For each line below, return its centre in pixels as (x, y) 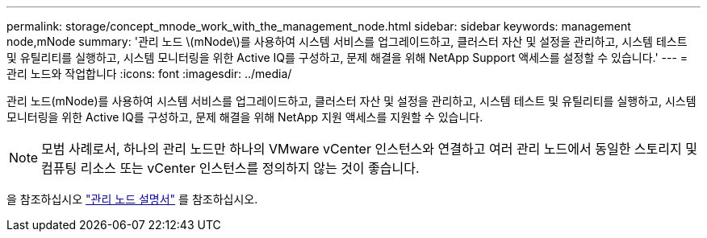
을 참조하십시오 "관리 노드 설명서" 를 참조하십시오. (132, 199)
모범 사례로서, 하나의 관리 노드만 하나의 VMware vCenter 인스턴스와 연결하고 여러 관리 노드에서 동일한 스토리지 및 (369, 149)
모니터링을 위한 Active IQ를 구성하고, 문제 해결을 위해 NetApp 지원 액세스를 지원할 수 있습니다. (245, 117)
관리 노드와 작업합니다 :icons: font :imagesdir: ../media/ (149, 74)
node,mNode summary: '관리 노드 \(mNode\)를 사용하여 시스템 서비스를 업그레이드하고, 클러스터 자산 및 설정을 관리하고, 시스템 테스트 (347, 41)
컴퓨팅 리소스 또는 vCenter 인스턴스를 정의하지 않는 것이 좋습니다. (230, 168)
